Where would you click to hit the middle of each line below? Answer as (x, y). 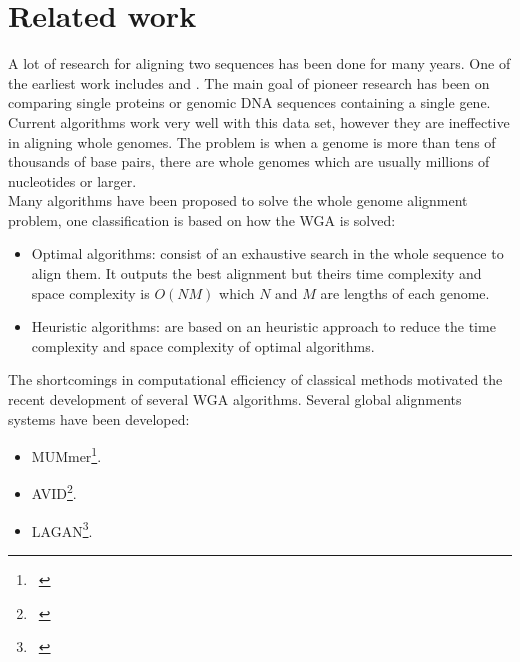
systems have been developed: (99, 418)
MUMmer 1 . (66, 454)
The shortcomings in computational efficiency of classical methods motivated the (255, 379)
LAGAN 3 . (62, 529)
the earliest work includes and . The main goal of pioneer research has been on (249, 82)
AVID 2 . (54, 492)
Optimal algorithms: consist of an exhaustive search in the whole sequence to (267, 253)
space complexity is (90, 292)
